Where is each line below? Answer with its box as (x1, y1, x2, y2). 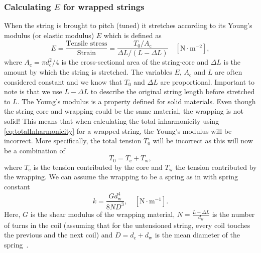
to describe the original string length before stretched (90, 86, 255, 97)
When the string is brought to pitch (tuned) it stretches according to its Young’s (4, 20, 252, 31)
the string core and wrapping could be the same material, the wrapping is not (4, 106, 243, 116)
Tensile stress (66, 40, 107, 48)
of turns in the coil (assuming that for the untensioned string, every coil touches (4, 219, 250, 230)
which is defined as (103, 30, 162, 40)
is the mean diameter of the (155, 229, 240, 240)
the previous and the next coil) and (4, 229, 113, 240)
